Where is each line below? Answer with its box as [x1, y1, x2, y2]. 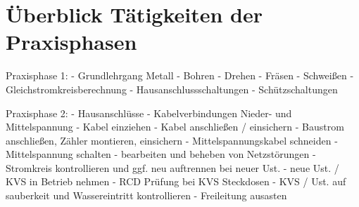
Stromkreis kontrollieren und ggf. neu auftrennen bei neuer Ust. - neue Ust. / [6, 160, 339, 175]
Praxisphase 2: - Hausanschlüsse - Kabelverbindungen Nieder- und [6, 105, 292, 120]
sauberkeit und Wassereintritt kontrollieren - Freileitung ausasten [6, 188, 287, 203]
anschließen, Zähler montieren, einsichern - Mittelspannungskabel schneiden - [6, 133, 338, 147]
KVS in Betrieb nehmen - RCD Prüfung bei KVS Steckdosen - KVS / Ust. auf [6, 174, 346, 189]
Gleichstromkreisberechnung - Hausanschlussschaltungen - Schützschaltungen [6, 81, 338, 96]
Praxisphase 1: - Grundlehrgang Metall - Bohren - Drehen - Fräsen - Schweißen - [6, 68, 354, 83]
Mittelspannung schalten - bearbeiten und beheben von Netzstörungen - [6, 147, 316, 161]
